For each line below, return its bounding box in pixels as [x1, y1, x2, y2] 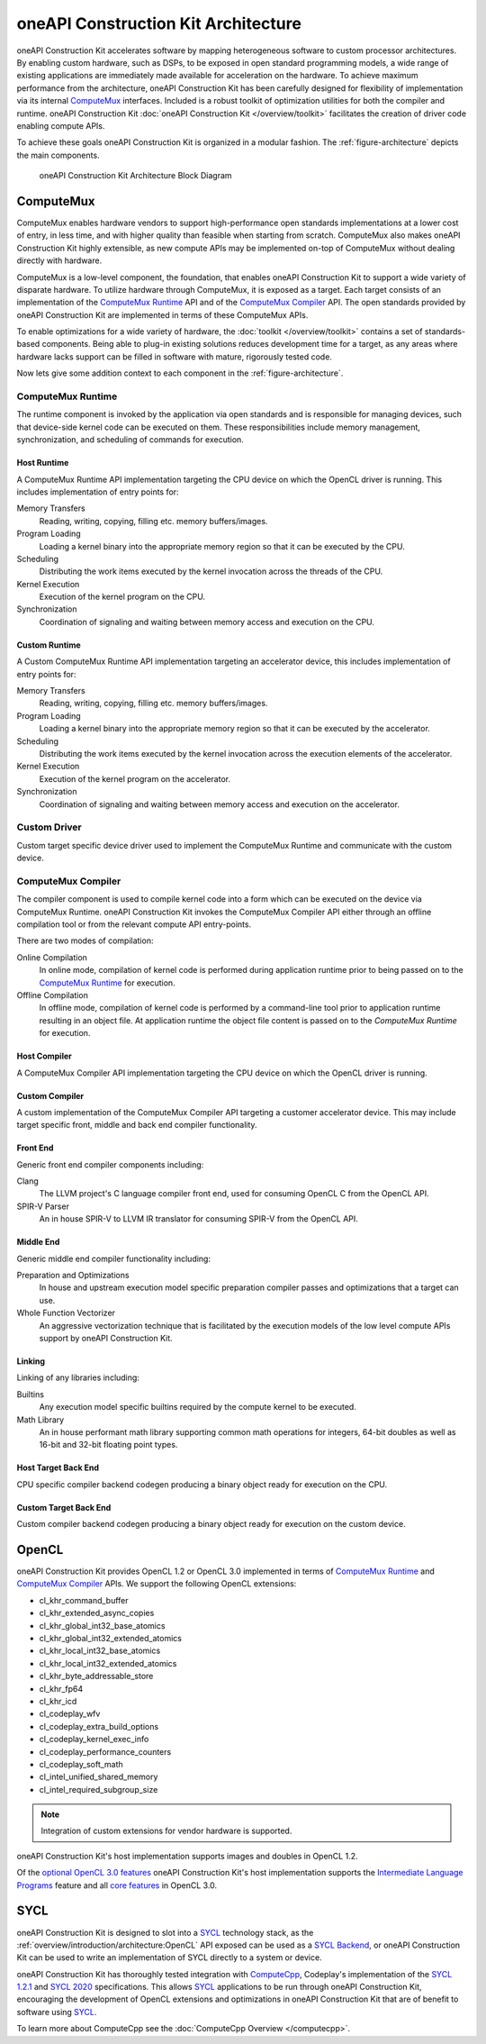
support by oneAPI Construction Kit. [39, 1333, 173, 1343]
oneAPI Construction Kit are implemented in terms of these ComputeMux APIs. [16, 309, 309, 320]
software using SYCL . [16, 2006, 97, 2017]
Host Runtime [16, 458, 69, 468]
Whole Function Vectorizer [16, 1307, 116, 1319]
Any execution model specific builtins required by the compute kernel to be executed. [39, 1402, 357, 1413]
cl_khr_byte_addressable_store [39, 1671, 154, 1682]
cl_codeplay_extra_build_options [39, 1721, 159, 1731]
